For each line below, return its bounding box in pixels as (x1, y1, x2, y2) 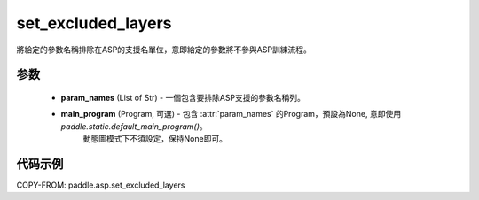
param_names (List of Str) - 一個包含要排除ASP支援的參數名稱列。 (60, 92, 306, 103)
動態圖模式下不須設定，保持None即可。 (82, 134, 228, 144)
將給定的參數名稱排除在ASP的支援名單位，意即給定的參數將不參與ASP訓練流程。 (16, 44, 312, 55)
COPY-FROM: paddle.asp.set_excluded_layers (16, 180, 185, 190)
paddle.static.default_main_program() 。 (60, 120, 208, 132)
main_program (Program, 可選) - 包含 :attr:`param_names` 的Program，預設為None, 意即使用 (60, 109, 402, 119)
